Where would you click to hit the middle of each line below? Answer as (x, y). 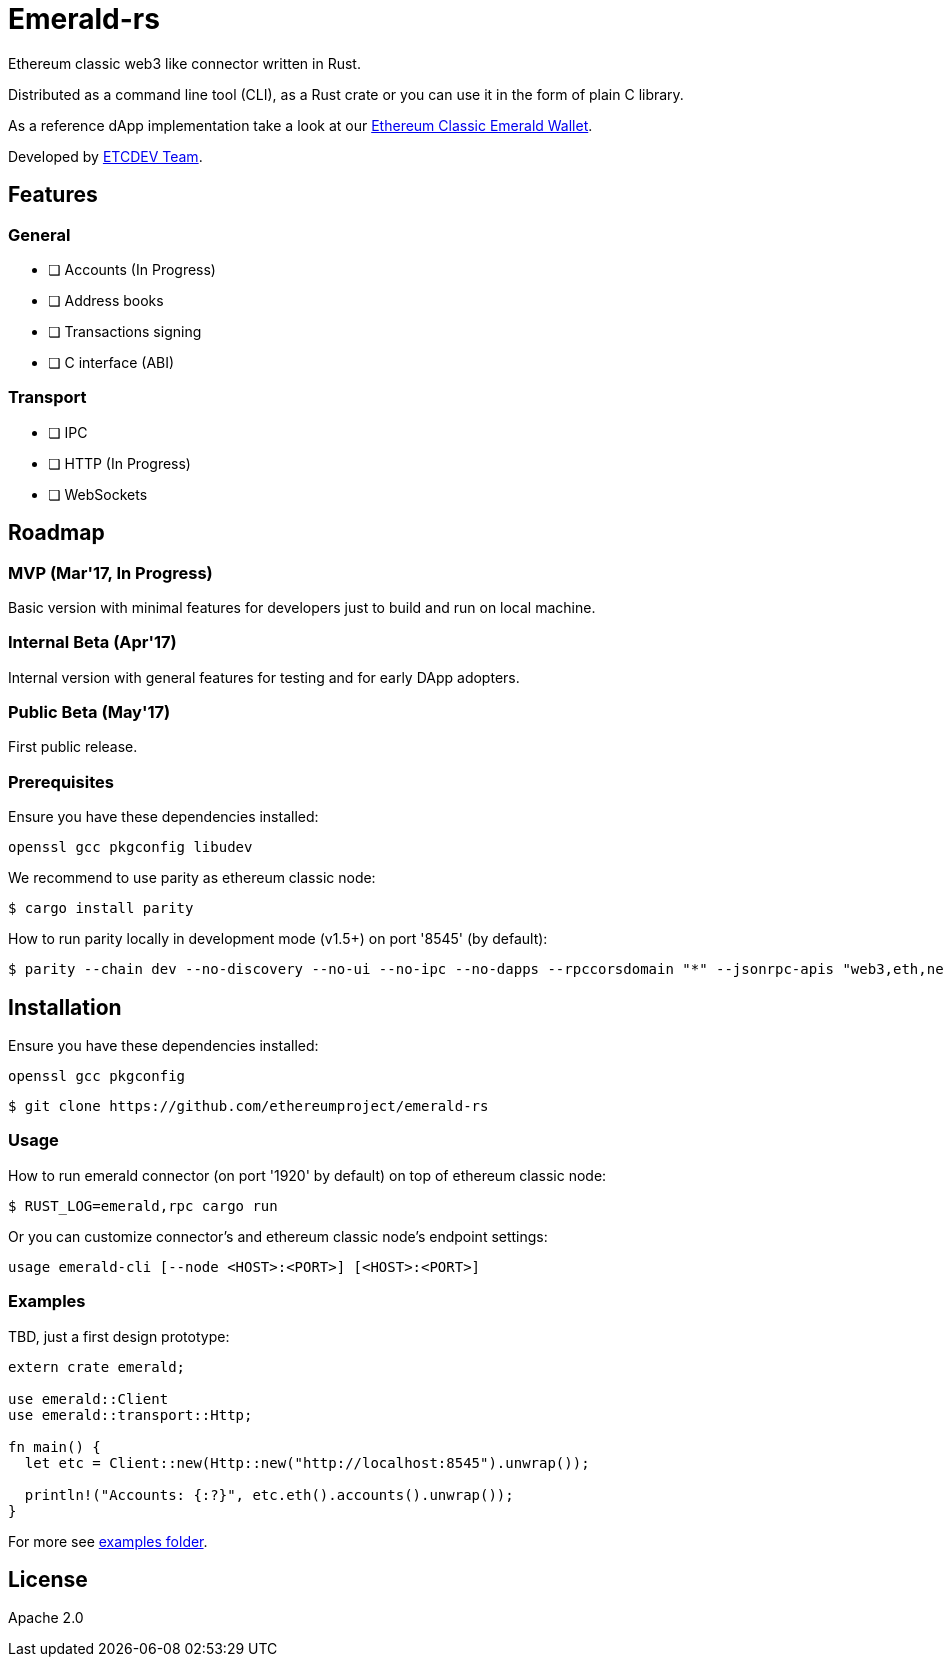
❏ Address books (106, 300)
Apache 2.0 (46, 1618)
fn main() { (54, 1446)
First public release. (73, 747)
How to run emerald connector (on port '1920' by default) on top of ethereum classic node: (307, 1175)
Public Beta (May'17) (89, 712)
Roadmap (56, 533)
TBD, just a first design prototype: (119, 1336)
